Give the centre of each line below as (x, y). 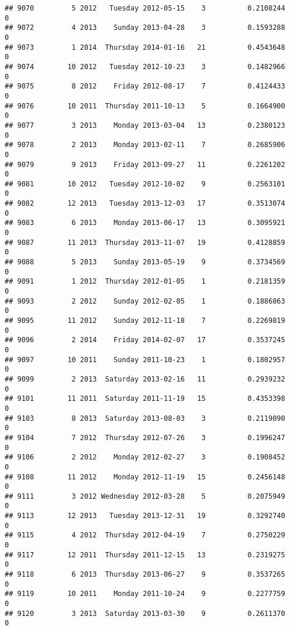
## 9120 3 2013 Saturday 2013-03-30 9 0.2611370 (145, 613)
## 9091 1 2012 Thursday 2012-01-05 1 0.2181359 (145, 282)
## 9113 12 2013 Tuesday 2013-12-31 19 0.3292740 (145, 516)
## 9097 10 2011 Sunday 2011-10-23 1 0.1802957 (145, 360)
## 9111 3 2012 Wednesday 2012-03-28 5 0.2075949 (145, 496)
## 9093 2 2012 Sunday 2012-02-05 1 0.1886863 (145, 301)
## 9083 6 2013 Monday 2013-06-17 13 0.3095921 (145, 223)
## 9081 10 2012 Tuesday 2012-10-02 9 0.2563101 (145, 184)
